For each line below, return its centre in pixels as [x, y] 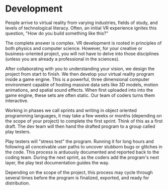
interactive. [17, 100]
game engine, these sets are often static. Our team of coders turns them [80, 95]
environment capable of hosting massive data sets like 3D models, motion [82, 84]
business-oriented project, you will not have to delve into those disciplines [82, 54]
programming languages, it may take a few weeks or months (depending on [83, 115]
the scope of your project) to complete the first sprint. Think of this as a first [84, 121]
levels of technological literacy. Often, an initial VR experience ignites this [81, 28]
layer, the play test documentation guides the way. [57, 162]
